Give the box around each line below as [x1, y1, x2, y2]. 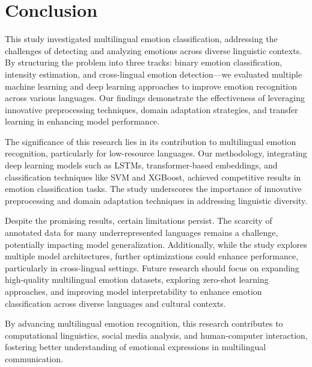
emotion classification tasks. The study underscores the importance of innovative [5, 182, 302, 195]
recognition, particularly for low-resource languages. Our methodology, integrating [5, 147, 307, 159]
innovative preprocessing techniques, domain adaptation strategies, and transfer [5, 103, 298, 116]
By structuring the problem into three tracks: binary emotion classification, [5, 56, 283, 69]
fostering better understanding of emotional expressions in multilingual [5, 341, 266, 353]
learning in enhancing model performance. [5, 115, 160, 128]
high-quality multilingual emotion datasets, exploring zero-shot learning [5, 273, 269, 286]
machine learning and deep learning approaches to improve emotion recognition [5, 79, 298, 92]
